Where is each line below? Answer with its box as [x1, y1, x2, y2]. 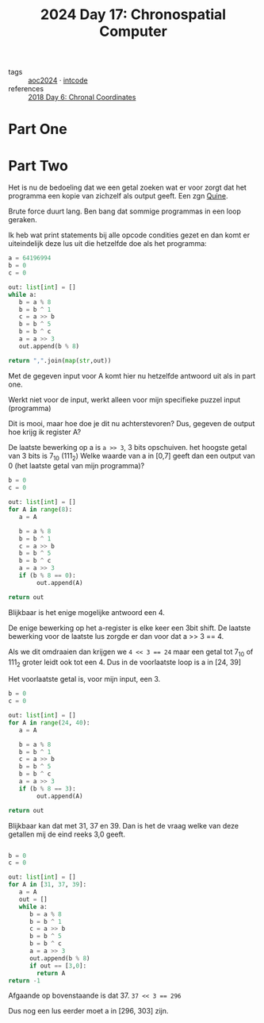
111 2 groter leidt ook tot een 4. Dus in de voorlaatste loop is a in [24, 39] [8, 657, 242, 668]
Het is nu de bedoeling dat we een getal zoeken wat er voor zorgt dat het [8, 183, 247, 192]
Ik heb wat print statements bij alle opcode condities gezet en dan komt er [8, 230, 251, 240]
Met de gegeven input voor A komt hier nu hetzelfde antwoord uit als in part [8, 371, 256, 380]
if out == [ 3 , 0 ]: [29, 962, 87, 970]
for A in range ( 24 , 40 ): [8, 718, 90, 727]
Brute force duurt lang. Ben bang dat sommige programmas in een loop [8, 206, 242, 216]
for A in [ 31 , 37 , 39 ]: [8, 881, 87, 889]
